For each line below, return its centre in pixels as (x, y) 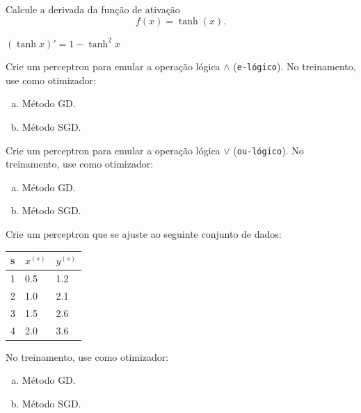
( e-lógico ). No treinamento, (295, 66)
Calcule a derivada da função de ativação (93, 9)
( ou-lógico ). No (268, 150)
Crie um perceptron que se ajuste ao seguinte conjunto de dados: (144, 234)
